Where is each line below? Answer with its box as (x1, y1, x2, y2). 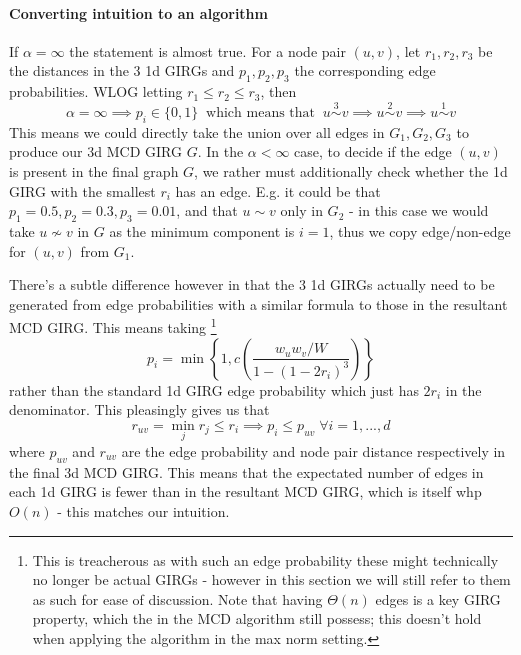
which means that (206, 106, 316, 120)
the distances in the (9, 60, 129, 81)
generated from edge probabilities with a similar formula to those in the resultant (9, 293, 508, 314)
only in (280, 200, 323, 221)
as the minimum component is (109, 220, 295, 241)
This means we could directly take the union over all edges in (9, 121, 385, 142)
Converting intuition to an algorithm (9, 2, 268, 23)
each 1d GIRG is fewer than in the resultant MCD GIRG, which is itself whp (9, 481, 482, 502)
